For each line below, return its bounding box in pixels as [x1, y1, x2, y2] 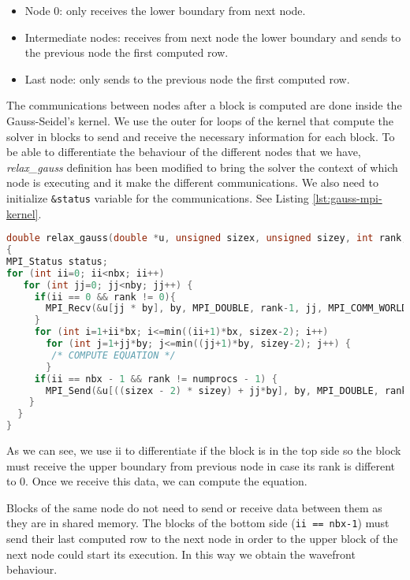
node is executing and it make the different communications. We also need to [6, 174, 378, 191]
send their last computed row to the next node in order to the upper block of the [6, 530, 398, 547]
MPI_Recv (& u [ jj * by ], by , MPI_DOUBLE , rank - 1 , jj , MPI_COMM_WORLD [46, 303, 408, 314]
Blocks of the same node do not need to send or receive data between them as [6, 499, 382, 515]
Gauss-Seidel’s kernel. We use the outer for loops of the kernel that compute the [6, 112, 394, 128]
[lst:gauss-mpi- [312, 189, 382, 206]
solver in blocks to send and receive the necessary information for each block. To [6, 128, 395, 144]
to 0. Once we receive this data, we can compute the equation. [6, 473, 307, 489]
